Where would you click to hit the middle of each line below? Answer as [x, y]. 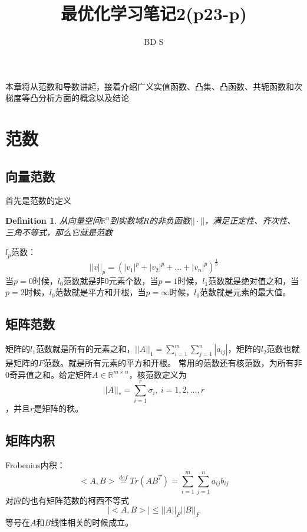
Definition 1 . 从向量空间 [53, 221]
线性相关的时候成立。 [92, 522]
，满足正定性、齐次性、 [250, 221]
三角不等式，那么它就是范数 [59, 232]
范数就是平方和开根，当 [100, 292]
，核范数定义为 [158, 374]
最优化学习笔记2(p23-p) [154, 13]
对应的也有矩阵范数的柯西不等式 [67, 500]
